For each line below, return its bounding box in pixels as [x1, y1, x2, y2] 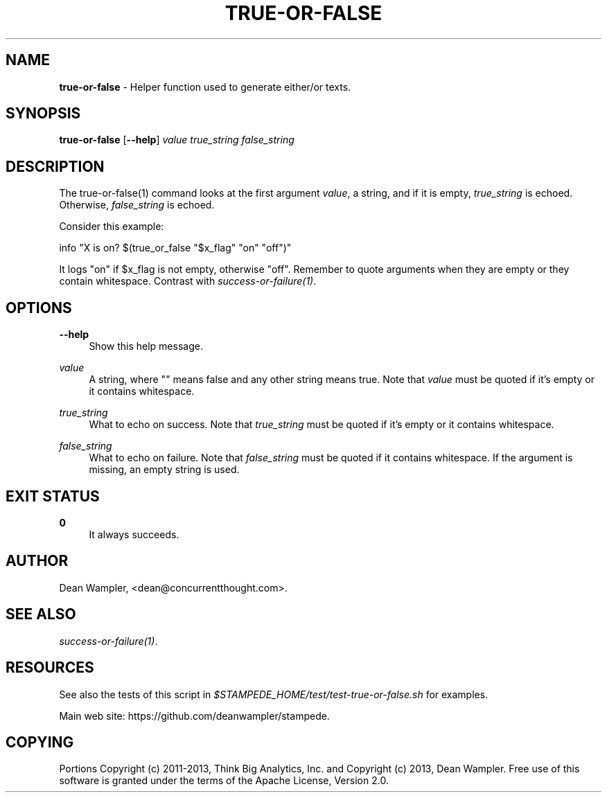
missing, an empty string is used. [89, 463, 240, 476]
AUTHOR [6, 552, 69, 570]
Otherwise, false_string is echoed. [59, 199, 215, 211]
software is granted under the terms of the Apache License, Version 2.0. [59, 774, 389, 787]
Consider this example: [59, 220, 164, 233]
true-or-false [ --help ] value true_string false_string [59, 134, 294, 146]
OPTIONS [6, 299, 72, 317]
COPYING [6, 733, 74, 751]
